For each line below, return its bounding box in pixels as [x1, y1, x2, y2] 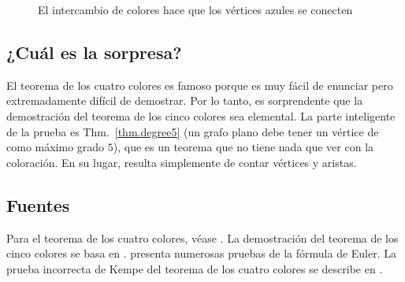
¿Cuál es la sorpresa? [6, 39, 182, 64]
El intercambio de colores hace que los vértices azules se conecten [38, 2, 353, 17]
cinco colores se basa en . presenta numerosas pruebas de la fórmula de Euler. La [6, 245, 397, 262]
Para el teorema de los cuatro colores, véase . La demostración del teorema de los [6, 229, 399, 246]
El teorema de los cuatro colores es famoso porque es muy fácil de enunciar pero [6, 76, 393, 93]
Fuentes [6, 192, 70, 217]
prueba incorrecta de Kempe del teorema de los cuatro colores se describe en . [6, 260, 383, 276]
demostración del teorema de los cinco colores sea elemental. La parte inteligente [6, 107, 396, 124]
